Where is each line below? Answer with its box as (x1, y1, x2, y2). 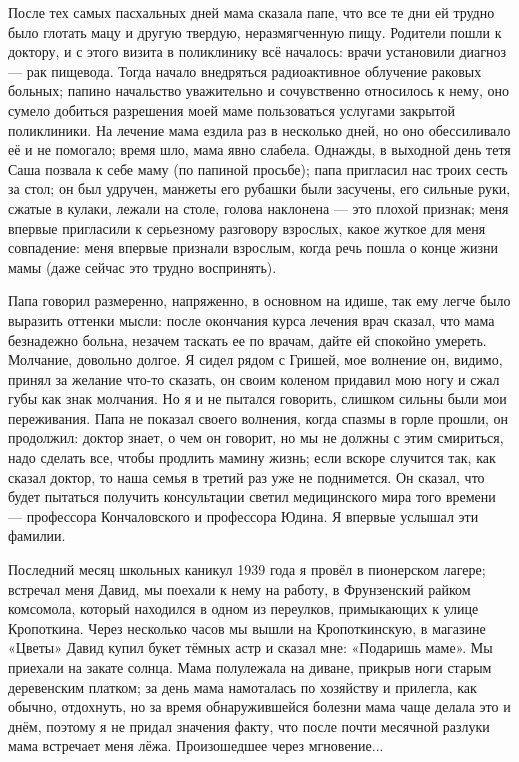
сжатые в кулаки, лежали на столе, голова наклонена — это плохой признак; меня (8, 197, 509, 218)
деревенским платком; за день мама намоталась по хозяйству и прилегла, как (8, 676, 477, 697)
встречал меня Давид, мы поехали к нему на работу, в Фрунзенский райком (8, 578, 471, 599)
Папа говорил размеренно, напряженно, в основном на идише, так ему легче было (8, 290, 511, 311)
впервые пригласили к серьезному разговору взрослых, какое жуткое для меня (8, 217, 486, 238)
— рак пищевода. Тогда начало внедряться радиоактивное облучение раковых (8, 60, 482, 81)
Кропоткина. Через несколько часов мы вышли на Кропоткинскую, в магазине (8, 617, 486, 638)
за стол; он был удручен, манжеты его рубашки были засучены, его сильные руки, (8, 178, 511, 199)
